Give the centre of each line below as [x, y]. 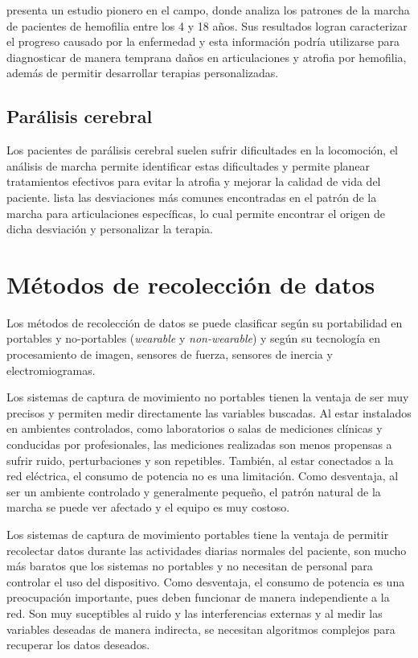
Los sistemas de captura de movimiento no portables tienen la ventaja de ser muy [208, 397]
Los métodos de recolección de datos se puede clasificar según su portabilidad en [205, 322]
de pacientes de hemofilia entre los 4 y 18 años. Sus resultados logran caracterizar [207, 25]
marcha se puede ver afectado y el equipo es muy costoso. [148, 507]
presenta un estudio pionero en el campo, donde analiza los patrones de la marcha [208, 10]
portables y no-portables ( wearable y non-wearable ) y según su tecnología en [194, 338]
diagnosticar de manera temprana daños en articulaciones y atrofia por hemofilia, [207, 57]
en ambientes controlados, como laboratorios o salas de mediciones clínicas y [195, 428]
